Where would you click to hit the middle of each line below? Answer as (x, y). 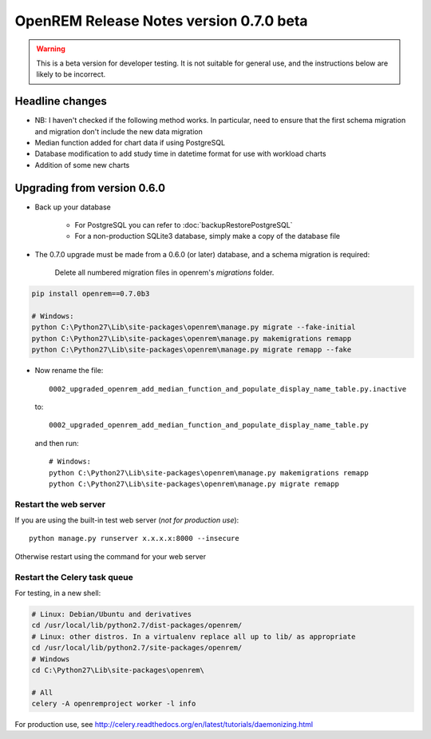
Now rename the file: (69, 371)
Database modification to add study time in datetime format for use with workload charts (180, 154)
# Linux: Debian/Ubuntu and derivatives (111, 614)
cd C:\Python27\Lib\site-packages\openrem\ (118, 670)
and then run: (57, 443)
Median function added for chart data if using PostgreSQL (130, 143)
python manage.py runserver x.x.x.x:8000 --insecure (134, 538)
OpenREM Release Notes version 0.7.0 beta (161, 21)
